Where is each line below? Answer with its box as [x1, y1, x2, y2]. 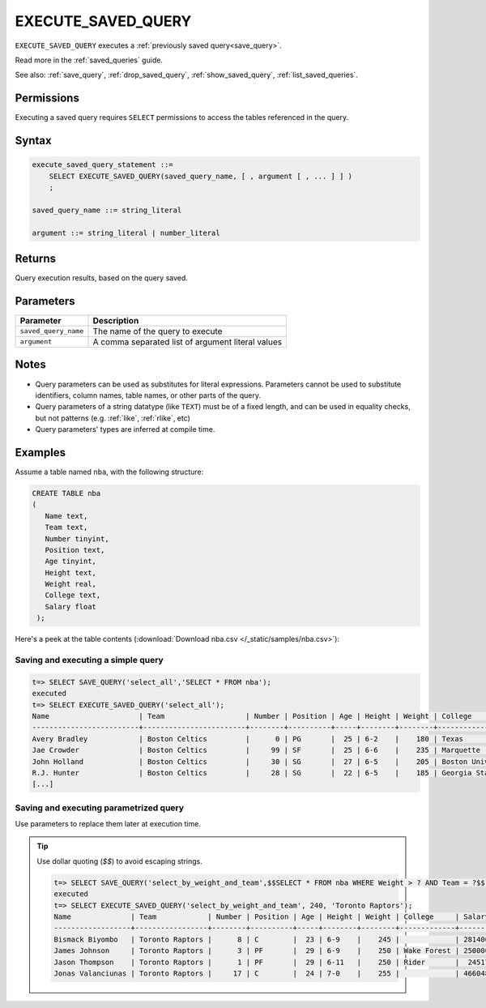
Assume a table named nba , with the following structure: [15, 467, 204, 476]
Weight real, [45, 579, 97, 589]
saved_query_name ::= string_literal [32, 205, 182, 215]
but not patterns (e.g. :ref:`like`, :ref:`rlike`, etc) [35, 413, 190, 423]
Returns [15, 251, 57, 265]
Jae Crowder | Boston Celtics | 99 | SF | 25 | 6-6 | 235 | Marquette [32, 745, 481, 755]
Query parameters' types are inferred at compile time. [35, 425, 215, 434]
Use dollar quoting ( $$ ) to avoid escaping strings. [36, 856, 202, 866]
